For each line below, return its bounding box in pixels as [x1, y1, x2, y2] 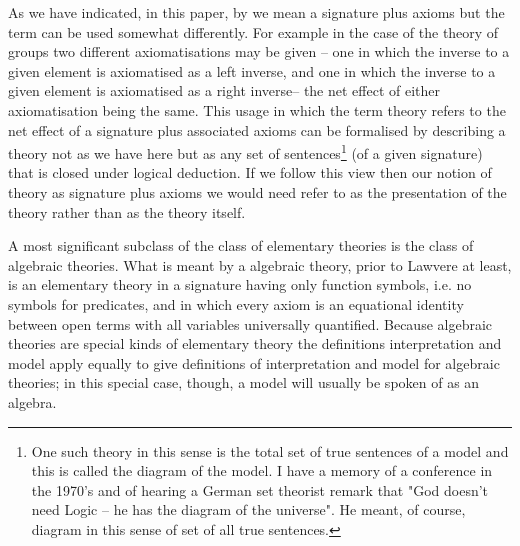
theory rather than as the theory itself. [8, 201, 246, 222]
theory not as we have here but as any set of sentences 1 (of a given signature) [8, 140, 483, 163]
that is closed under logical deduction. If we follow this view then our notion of [8, 162, 492, 183]
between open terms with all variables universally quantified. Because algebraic [8, 313, 493, 334]
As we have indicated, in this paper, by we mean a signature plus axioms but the [8, 2, 505, 22]
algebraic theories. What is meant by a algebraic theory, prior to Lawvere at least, [8, 254, 512, 275]
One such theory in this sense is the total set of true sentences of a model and [31, 440, 509, 461]
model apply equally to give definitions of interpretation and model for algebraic [8, 352, 500, 373]
